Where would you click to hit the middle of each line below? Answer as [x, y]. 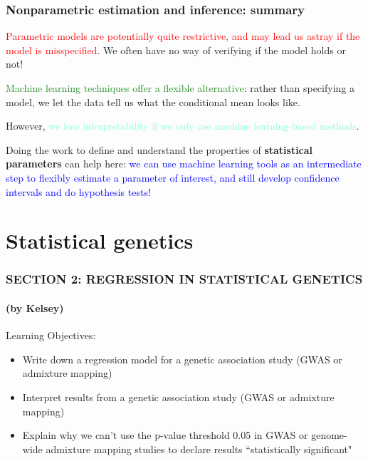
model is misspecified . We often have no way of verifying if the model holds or [176, 50]
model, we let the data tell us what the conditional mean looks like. [153, 102]
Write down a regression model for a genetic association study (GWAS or [182, 359]
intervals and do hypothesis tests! [78, 191]
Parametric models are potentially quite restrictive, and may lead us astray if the [183, 36]
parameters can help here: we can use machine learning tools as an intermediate [184, 164]
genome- [329, 435]
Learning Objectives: [51, 335]
